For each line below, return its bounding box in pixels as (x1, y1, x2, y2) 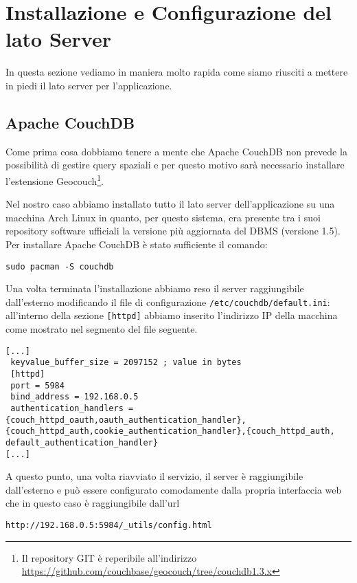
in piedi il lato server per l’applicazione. (5, 78, 172, 92)
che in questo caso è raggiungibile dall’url (5, 496, 180, 510)
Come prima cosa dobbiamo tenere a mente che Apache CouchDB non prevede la (5, 144, 347, 158)
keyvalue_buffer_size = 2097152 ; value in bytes (10, 357, 242, 368)
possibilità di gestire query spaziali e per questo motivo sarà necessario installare (5, 157, 345, 172)
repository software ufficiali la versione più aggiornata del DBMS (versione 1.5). (5, 223, 341, 238)
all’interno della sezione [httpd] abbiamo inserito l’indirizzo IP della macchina (5, 308, 338, 322)
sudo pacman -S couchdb (5, 261, 114, 272)
